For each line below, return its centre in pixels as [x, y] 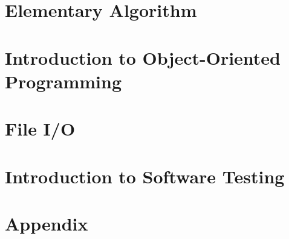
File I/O [40, 129]
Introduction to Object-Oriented [143, 57]
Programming [63, 81]
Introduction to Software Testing [145, 176]
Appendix [47, 223]
